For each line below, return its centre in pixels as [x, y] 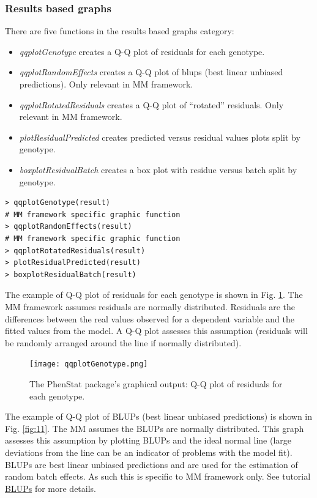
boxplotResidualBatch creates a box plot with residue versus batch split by [158, 169]
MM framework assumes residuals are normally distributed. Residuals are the [150, 306]
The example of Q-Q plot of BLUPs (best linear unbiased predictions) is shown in [159, 416]
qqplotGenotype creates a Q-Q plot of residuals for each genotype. [142, 51]
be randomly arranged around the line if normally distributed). [123, 342]
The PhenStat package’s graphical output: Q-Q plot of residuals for [156, 383]
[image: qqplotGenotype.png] [89, 364]
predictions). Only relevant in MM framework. [106, 84]
